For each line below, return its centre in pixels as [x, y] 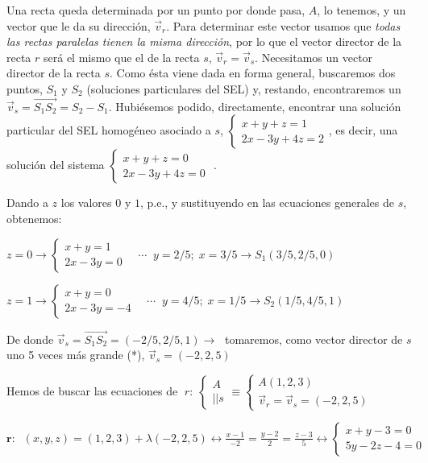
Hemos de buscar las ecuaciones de [92, 390]
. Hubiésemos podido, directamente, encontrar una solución [255, 106]
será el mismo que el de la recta [122, 57]
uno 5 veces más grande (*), [76, 355]
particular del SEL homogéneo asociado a [109, 130]
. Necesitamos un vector [314, 57]
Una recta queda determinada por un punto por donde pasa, [156, 10]
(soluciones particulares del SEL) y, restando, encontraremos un [244, 88]
